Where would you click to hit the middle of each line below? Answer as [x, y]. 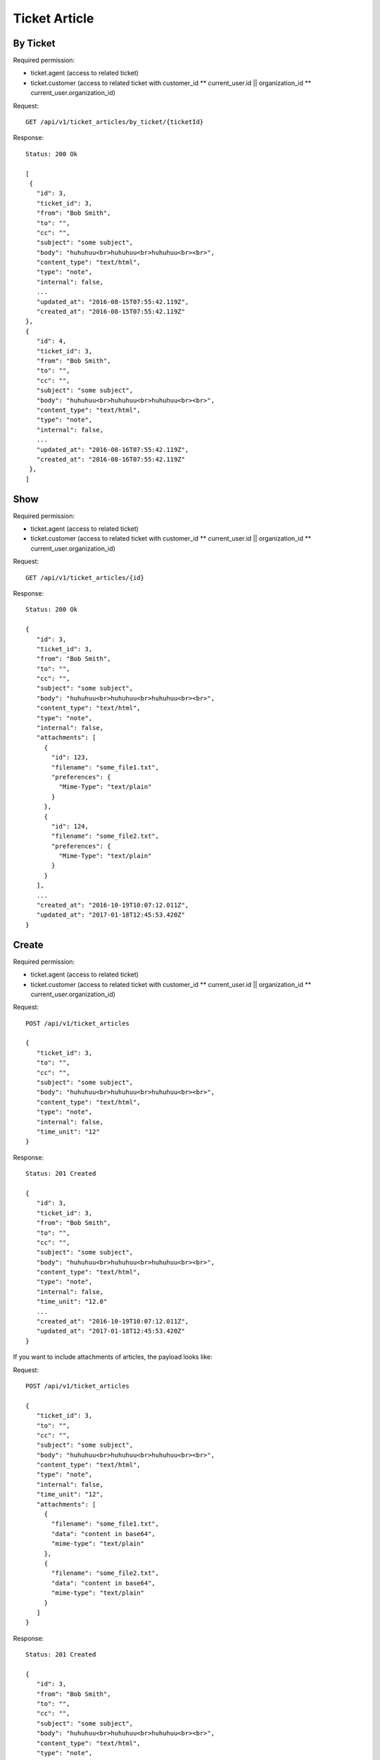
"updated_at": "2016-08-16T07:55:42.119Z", [113, 450]
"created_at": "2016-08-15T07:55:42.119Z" [111, 312]
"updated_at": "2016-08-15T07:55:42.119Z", [113, 302]
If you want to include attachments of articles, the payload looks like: [113, 1357]
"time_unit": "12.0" [72, 1302]
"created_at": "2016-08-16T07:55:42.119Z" [111, 459]
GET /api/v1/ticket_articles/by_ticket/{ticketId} [115, 122]
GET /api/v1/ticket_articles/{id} [85, 578]
